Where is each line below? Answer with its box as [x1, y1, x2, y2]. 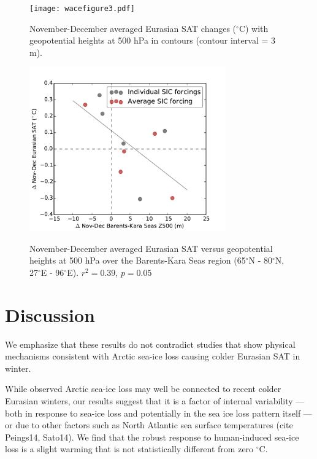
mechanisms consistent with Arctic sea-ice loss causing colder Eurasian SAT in [5, 350, 300, 363]
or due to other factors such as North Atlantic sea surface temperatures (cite [5, 418, 293, 431]
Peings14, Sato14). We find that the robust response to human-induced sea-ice [5, 430, 299, 443]
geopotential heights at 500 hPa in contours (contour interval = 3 [29, 34, 276, 47]
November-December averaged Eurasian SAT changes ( [29, 22, 237, 34]
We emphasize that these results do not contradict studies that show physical [5, 337, 296, 350]
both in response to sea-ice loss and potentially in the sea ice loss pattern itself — [5, 406, 312, 419]
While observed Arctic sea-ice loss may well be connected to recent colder [5, 382, 281, 395]
